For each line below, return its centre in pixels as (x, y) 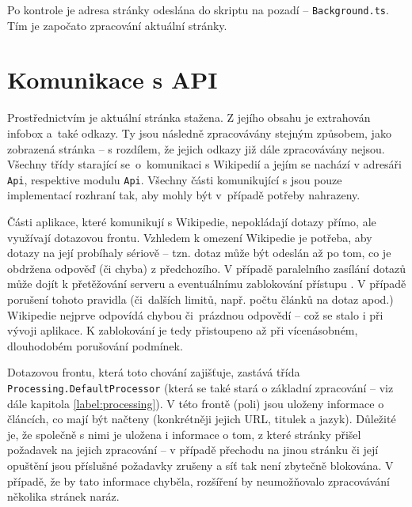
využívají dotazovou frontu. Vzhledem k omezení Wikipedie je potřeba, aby (190, 237)
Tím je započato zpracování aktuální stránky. (117, 25)
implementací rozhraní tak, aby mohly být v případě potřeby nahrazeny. (184, 195)
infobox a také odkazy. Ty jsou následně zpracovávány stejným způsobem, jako (199, 132)
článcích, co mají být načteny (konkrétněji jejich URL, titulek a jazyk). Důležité (202, 419)
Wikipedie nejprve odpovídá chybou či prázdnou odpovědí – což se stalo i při (195, 314)
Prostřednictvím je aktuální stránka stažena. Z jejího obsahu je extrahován (189, 117)
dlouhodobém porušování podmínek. (95, 345)
